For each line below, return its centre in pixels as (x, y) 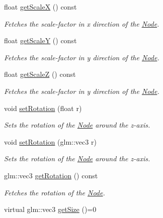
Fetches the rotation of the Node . (55, 192)
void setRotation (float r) (43, 108)
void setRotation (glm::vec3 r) (50, 141)
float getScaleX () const (40, 7)
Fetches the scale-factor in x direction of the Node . (82, 23)
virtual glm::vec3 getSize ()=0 (50, 209)
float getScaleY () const (40, 40)
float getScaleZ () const (40, 74)
